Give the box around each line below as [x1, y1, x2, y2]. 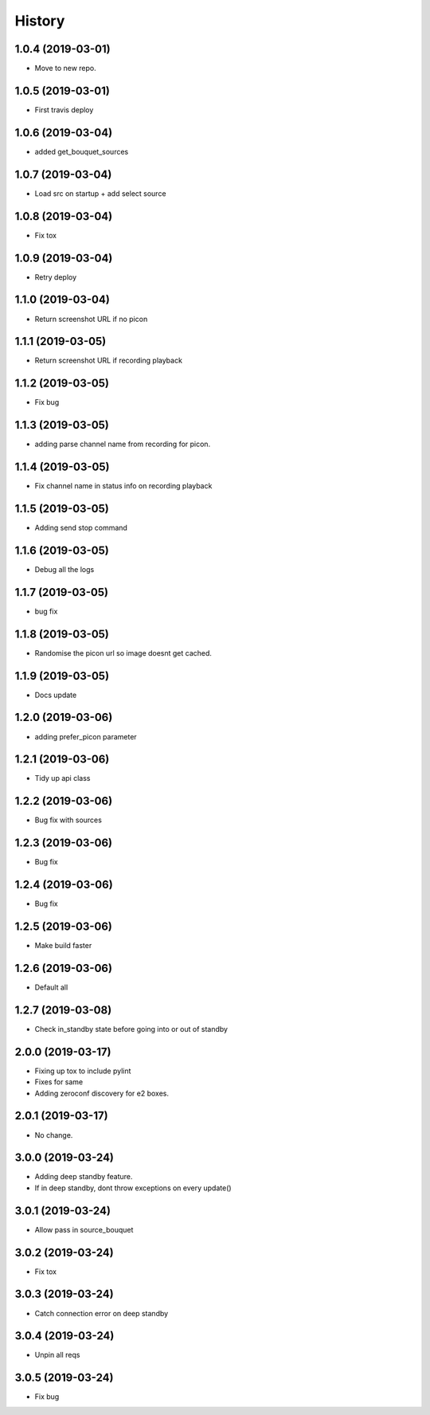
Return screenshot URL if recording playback [34, 355, 183, 366]
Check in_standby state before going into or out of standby [34, 1024, 229, 1033]
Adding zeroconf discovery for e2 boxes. [34, 1088, 169, 1098]
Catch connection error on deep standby [34, 1308, 169, 1318]
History [14, 12, 65, 29]
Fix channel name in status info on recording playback [34, 481, 213, 491]
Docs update [34, 690, 77, 700]
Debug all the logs [34, 564, 95, 574]
